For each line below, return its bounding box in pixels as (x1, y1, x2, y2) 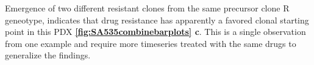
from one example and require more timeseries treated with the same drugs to (5, 37, 296, 49)
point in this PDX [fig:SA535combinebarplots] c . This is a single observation (5, 25, 306, 38)
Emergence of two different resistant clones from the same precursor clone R (5, 2, 290, 14)
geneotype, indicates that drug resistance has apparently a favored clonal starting (5, 13, 309, 26)
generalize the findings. (5, 49, 91, 61)
